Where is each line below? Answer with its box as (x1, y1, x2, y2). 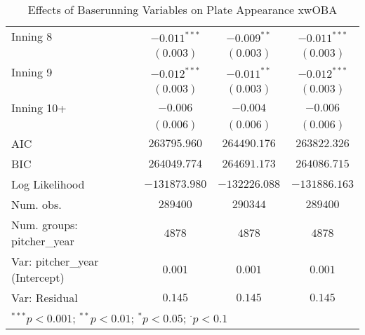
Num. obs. (11, 196, 62, 212)
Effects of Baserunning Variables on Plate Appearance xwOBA (27, 1, 338, 18)
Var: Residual (11, 289, 78, 306)
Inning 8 (11, 28, 53, 44)
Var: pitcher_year (11, 253, 99, 269)
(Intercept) (11, 269, 65, 285)
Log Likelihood (11, 176, 85, 192)
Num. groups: (11, 217, 78, 233)
